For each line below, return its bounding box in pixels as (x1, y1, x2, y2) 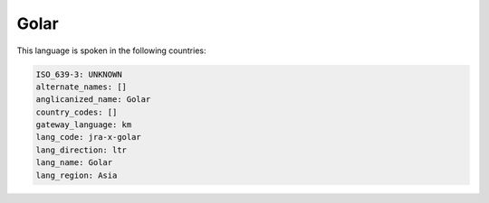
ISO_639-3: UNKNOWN (35, 69, 122, 79)
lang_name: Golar (35, 158, 113, 168)
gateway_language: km (35, 120, 132, 130)
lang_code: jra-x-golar (35, 132, 142, 143)
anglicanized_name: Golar (35, 95, 151, 105)
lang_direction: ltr (35, 144, 127, 155)
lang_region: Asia (35, 170, 118, 180)
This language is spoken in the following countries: (16, 45, 206, 56)
